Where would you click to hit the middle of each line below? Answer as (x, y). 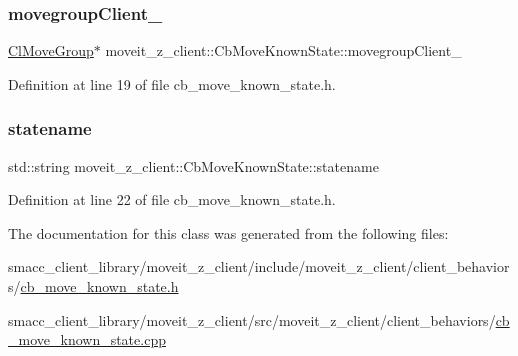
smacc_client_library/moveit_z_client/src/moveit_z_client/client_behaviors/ (252, 319)
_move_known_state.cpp (87, 339)
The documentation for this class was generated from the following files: (228, 232)
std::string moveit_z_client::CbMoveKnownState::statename (193, 165)
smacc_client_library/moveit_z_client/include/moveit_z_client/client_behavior (259, 266)
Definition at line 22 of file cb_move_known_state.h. (172, 199)
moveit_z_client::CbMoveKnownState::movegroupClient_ (283, 50)
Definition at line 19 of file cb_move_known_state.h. (172, 83)
